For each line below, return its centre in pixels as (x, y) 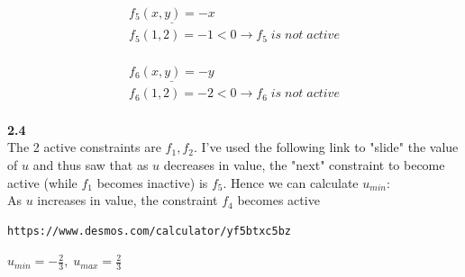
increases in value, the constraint (128, 200)
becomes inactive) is (152, 182)
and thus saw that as (91, 164)
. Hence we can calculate (291, 182)
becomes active (278, 200)
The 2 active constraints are (84, 147)
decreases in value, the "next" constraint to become (304, 164)
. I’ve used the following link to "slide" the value (326, 147)
